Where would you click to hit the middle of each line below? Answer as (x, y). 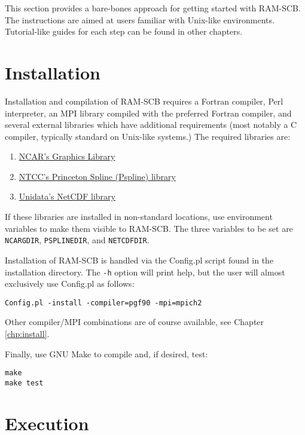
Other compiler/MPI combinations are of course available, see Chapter (135, 322)
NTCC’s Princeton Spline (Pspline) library (97, 176)
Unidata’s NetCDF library (67, 196)
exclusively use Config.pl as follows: (70, 284)
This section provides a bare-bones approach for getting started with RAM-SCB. (153, 8)
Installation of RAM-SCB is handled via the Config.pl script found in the (139, 260)
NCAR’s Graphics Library (67, 156)
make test (24, 383)
